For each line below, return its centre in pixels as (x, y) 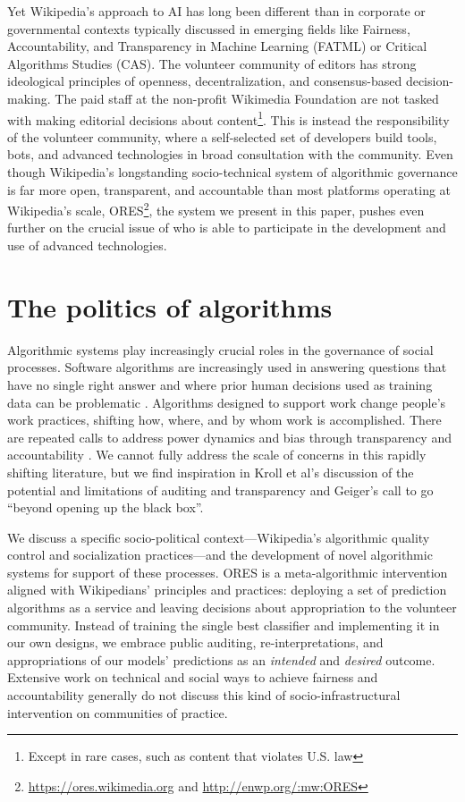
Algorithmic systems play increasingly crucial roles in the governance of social (220, 349)
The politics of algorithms (170, 306)
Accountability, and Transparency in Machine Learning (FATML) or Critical (217, 46)
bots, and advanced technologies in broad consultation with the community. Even (230, 154)
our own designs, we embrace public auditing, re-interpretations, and (195, 642)
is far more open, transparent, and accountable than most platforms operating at (229, 189)
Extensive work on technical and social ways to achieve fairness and (193, 677)
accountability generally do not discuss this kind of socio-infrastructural (204, 695)
